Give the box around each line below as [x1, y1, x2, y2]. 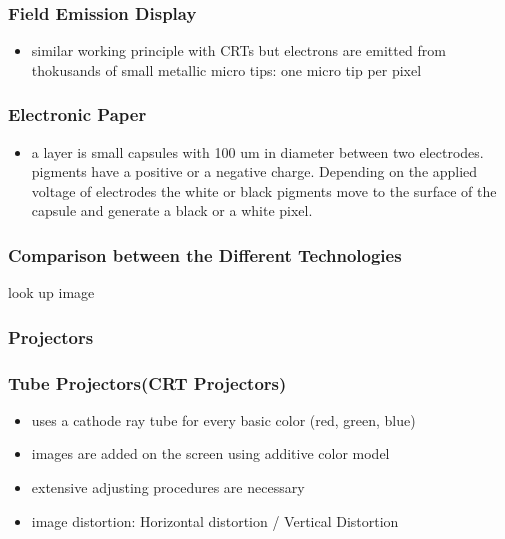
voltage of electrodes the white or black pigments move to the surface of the [31, 180, 497, 201]
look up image [8, 282, 95, 303]
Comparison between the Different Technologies [8, 242, 402, 267]
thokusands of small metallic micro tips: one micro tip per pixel [31, 59, 422, 80]
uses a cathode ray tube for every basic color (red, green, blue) [31, 409, 416, 430]
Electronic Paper [8, 102, 147, 127]
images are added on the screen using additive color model [31, 443, 390, 464]
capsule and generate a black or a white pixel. [31, 200, 313, 221]
